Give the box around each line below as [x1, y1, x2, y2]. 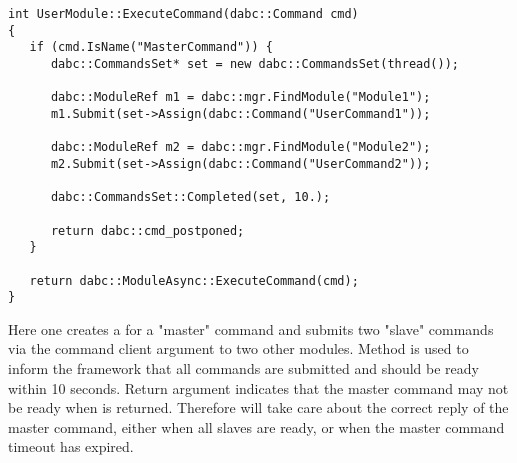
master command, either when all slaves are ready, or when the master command [8, 416, 505, 437]
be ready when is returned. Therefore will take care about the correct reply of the [8, 397, 509, 418]
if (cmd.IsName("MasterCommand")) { [29, 40, 273, 55]
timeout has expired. [8, 436, 134, 457]
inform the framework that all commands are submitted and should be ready [8, 358, 480, 378]
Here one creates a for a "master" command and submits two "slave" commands [8, 318, 494, 339]
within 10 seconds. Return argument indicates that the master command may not [8, 377, 509, 398]
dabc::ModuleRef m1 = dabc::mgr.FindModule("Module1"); [50, 90, 431, 105]
